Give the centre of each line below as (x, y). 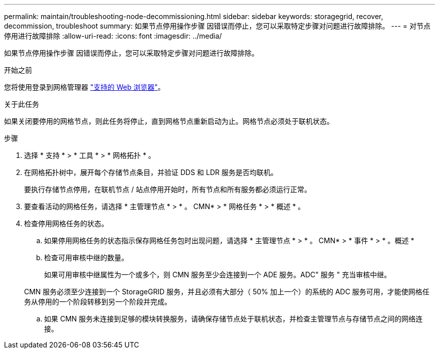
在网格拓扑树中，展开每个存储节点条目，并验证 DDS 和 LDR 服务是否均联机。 (151, 172)
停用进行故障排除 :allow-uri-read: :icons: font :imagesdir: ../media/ (113, 36)
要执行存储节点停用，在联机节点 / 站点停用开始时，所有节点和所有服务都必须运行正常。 (168, 189)
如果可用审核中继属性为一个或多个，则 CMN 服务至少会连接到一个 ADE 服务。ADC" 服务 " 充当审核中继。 (218, 275)
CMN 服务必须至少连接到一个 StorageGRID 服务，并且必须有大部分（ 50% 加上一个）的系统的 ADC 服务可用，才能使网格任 (227, 292)
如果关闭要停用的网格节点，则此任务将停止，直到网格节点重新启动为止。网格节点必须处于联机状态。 (169, 121)
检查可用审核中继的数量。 (86, 257)
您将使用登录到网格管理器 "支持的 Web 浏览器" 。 (84, 87)
